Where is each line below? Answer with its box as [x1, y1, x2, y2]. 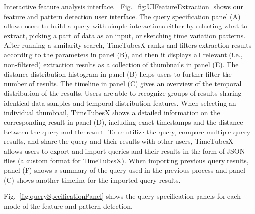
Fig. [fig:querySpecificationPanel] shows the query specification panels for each [4, 191, 241, 201]
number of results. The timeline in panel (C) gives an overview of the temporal [4, 78, 242, 88]
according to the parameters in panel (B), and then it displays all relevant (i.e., [4, 49, 243, 59]
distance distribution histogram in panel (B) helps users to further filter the [4, 69, 232, 79]
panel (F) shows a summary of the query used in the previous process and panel [4, 165, 245, 175]
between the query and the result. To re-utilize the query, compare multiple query [4, 126, 251, 136]
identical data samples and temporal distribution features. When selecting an [4, 97, 236, 107]
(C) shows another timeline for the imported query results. [4, 174, 181, 185]
